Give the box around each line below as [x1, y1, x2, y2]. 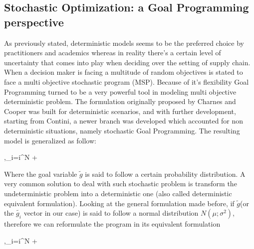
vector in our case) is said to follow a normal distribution [23, 208, 199, 218]
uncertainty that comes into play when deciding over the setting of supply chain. [4, 57, 251, 67]
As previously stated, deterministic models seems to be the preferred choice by [4, 37, 244, 48]
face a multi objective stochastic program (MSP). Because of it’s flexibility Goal [4, 76, 249, 87]
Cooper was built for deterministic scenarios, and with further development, [4, 106, 236, 116]
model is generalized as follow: [4, 135, 96, 145]
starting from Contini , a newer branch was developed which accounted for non [4, 116, 244, 126]
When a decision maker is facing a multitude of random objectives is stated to [4, 67, 243, 77]
